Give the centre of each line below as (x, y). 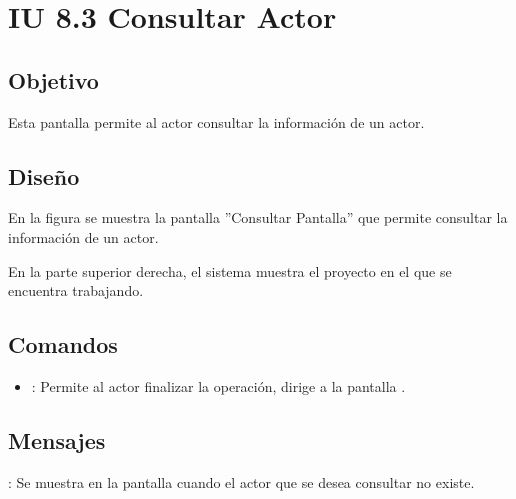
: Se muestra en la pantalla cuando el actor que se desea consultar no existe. (241, 481)
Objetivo (53, 79)
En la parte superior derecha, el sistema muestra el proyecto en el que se (230, 270)
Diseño (44, 175)
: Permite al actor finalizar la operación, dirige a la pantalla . (218, 385)
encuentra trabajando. (76, 290)
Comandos (63, 344)
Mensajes (57, 439)
